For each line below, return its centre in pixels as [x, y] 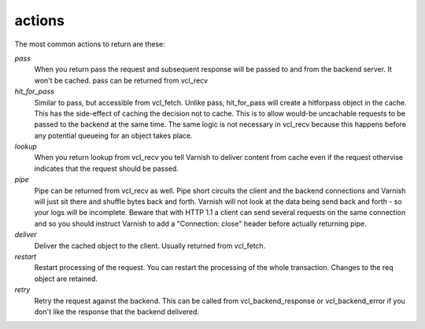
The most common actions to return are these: [90, 44]
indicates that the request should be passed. [106, 168]
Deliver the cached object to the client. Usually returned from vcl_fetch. [150, 246]
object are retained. [66, 279]
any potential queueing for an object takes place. [113, 135]
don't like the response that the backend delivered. [117, 312]
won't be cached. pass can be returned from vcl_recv [121, 80]
